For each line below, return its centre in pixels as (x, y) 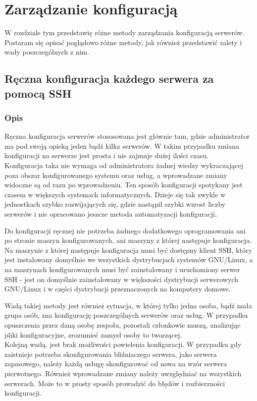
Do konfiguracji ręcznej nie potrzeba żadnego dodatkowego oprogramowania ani (125, 230)
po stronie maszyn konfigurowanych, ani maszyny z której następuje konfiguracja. (128, 240)
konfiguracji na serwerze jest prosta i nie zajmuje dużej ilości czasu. (106, 155)
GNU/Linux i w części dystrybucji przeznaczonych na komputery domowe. (118, 289)
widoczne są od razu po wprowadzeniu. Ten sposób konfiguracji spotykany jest (124, 185)
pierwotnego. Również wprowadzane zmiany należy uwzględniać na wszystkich (123, 373)
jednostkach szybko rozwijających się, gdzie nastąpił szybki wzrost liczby (115, 204)
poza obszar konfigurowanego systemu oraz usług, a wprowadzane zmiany (116, 175)
